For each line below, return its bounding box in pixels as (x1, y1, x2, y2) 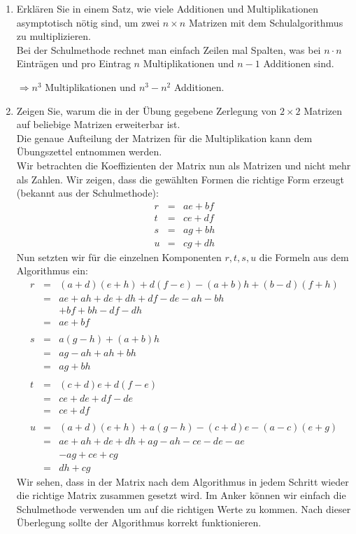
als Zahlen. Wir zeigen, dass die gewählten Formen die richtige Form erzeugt (16, 171, 345, 186)
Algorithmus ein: (16, 263, 88, 278)
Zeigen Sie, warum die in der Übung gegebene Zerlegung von (16, 103, 277, 118)
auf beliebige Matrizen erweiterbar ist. (16, 117, 180, 132)
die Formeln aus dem (259, 249, 349, 264)
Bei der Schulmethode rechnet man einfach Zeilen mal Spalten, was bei (16, 42, 321, 57)
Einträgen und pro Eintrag (16, 56, 131, 71)
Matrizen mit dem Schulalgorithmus (188, 15, 343, 29)
